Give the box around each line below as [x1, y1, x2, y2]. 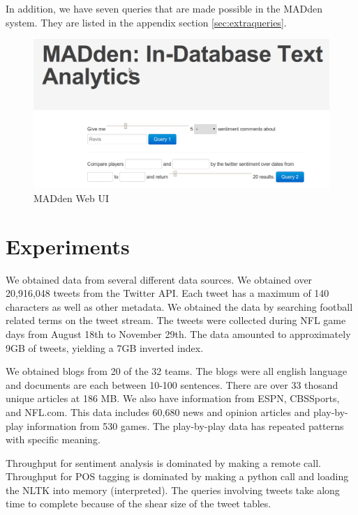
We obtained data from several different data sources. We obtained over [6, 272, 313, 286]
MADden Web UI [33, 190, 109, 205]
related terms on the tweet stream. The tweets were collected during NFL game [6, 313, 346, 328]
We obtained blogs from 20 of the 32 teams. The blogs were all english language [6, 364, 348, 378]
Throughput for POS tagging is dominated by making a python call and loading [6, 469, 349, 484]
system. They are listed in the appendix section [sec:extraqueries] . [6, 15, 287, 29]
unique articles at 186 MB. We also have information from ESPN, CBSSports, [6, 391, 340, 406]
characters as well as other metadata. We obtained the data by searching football [6, 299, 353, 314]
